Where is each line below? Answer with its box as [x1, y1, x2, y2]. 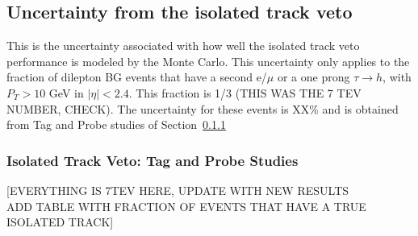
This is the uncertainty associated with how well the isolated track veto [6, 37, 360, 54]
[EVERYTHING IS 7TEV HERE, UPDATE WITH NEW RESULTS [6, 181, 349, 198]
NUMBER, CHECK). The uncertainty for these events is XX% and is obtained [6, 100, 399, 117]
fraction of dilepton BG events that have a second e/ [6, 68, 267, 85]
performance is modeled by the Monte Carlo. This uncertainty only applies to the [6, 52, 410, 69]
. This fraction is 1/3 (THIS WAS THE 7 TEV [128, 84, 362, 101]
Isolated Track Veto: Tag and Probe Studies [6, 150, 299, 170]
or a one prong [277, 68, 350, 85]
